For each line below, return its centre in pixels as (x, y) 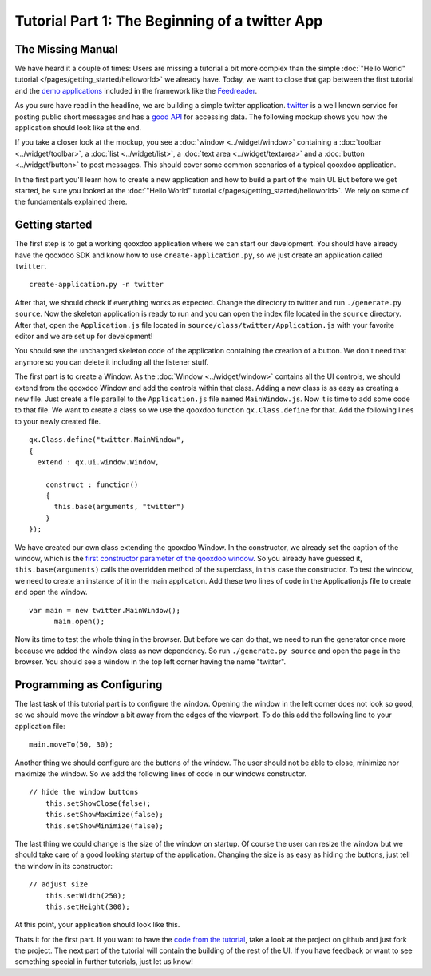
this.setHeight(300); (88, 906)
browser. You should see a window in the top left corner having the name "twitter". (150, 662)
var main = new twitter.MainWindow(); (105, 610)
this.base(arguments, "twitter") (119, 507)
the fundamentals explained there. (71, 202)
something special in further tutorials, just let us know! (104, 962)
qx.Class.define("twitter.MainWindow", (107, 440)
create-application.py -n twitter (96, 285)
